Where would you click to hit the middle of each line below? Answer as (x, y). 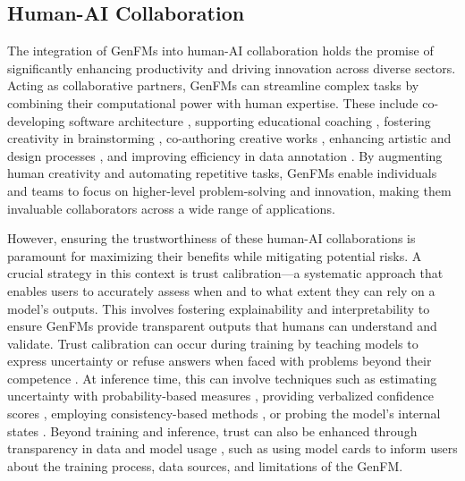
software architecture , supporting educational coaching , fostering (250, 120)
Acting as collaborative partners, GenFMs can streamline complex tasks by (213, 85)
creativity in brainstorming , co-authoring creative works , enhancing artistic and (229, 138)
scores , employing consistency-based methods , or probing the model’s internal (224, 413)
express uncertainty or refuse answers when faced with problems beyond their (220, 361)
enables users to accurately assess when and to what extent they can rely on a (221, 290)
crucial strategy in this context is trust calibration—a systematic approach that (225, 273)
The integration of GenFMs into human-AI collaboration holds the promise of (220, 51)
